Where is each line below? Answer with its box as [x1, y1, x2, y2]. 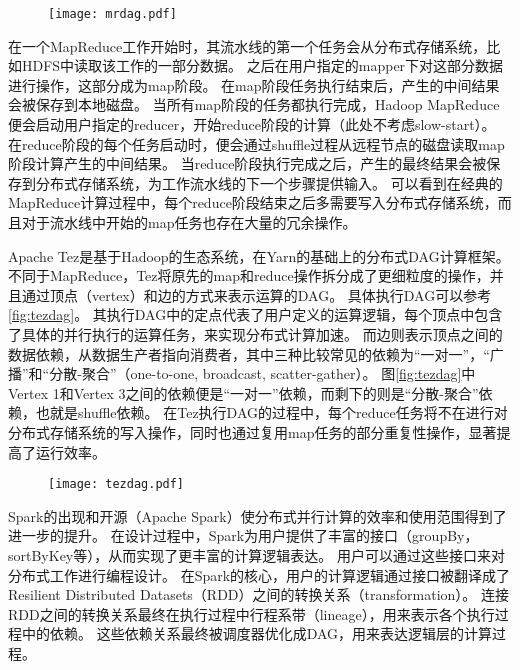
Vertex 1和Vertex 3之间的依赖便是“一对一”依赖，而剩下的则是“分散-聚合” [8, 382, 479, 403]
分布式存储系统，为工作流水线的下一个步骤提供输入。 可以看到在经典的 [35, 172, 503, 193]
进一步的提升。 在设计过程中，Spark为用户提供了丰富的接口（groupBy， [8, 525, 479, 546]
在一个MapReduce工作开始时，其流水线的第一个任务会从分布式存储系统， [8, 35, 487, 56]
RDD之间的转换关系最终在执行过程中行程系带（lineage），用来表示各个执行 [8, 603, 495, 624]
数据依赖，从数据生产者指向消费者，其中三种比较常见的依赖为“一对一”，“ [8, 343, 490, 364]
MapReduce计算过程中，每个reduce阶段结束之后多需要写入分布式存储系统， [8, 192, 498, 213]
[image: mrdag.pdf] [48, 7, 177, 21]
